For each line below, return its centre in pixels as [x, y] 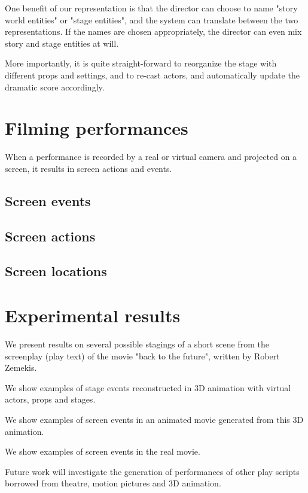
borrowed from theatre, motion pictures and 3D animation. [113, 483]
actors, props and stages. [50, 399]
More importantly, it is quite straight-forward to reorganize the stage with [141, 63]
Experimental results [93, 315]
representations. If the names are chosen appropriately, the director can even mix [153, 31]
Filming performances [97, 128]
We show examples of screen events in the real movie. [103, 451]
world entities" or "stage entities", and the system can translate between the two [152, 19]
